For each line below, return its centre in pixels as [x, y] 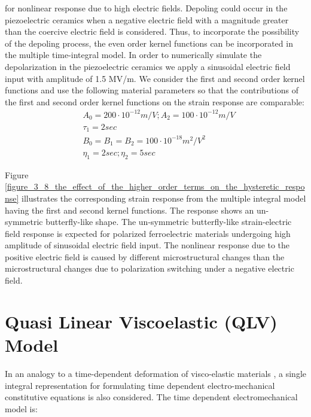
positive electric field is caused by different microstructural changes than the [145, 256]
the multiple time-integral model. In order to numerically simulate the [133, 55]
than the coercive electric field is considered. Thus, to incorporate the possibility [152, 31]
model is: [21, 408]
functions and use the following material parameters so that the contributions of [152, 90]
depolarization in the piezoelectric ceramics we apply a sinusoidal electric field [148, 66]
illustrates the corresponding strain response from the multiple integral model [164, 198]
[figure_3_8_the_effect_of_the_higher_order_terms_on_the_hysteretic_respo [155, 186]
